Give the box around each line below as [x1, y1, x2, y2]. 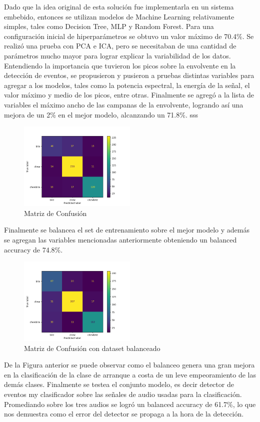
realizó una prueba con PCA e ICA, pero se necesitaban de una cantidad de [4, 40, 236, 51]
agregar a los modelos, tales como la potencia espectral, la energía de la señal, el [4, 79, 250, 90]
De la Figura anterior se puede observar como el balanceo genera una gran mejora [4, 359, 255, 370]
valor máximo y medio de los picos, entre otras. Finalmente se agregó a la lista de [4, 89, 254, 100]
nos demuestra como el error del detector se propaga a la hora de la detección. [4, 408, 244, 419]
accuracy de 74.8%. [4, 244, 63, 254]
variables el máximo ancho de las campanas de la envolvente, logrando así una [4, 99, 243, 109]
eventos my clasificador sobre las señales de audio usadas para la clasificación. [4, 389, 242, 399]
